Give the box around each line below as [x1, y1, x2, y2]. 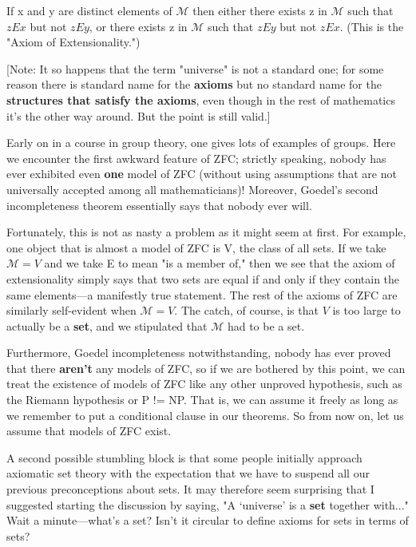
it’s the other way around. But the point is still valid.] [6, 107, 271, 124]
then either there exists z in [192, 2, 327, 18]
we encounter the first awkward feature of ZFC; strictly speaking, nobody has [6, 149, 386, 166]
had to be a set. [227, 317, 305, 334]
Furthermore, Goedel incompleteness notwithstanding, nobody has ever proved [6, 344, 391, 361]
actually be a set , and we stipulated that [6, 317, 208, 334]
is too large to [332, 302, 401, 319]
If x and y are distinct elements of [6, 2, 172, 18]
